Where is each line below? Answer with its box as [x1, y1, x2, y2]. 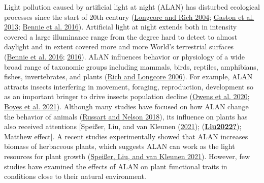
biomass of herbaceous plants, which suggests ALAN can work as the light [4, 141, 235, 151]
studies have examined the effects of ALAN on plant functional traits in [4, 161, 227, 171]
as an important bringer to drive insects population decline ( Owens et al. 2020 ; [4, 91, 250, 102]
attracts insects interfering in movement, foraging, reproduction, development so [4, 81, 253, 91]
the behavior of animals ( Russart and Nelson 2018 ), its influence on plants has [4, 111, 248, 121]
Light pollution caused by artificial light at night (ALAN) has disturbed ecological [4, 2, 260, 12]
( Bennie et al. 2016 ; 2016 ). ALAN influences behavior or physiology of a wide [4, 51, 245, 62]
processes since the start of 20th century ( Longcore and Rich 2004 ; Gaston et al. [4, 11, 254, 22]
